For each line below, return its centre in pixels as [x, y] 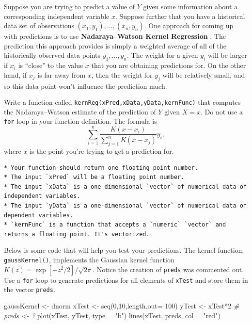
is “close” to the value [51, 65]
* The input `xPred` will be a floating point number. [94, 177]
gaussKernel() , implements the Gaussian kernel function [89, 260]
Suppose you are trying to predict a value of [70, 6]
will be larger [228, 55]
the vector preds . [30, 289]
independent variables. [42, 196]
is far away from [62, 74]
